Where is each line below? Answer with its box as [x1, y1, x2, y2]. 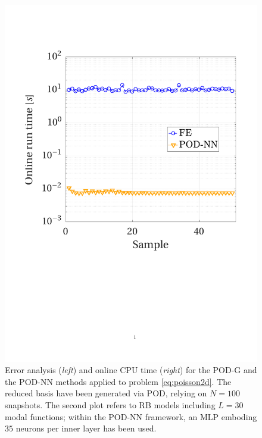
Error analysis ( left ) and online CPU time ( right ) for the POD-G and [5, 364, 257, 376]
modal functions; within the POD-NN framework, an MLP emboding [5, 410, 257, 423]
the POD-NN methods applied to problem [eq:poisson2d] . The [5, 375, 232, 387]
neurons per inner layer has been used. [15, 422, 157, 434]
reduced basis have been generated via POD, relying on [5, 387, 207, 399]
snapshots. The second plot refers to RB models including [5, 399, 216, 411]
